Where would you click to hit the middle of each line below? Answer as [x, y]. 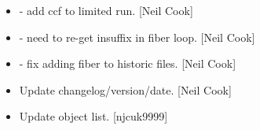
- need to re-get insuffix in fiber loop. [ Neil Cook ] [137, 37]
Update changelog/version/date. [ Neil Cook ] [125, 89]
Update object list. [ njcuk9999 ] [93, 116]
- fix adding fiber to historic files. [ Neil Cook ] [128, 63]
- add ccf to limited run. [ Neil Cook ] [106, 10]
